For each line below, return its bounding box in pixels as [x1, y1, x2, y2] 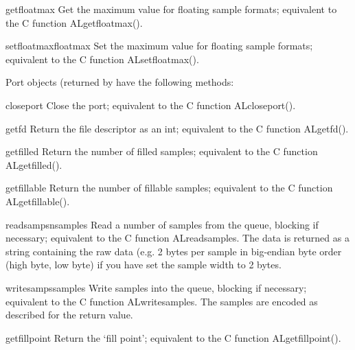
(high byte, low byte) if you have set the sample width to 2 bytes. [5, 257, 282, 272]
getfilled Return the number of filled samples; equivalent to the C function [5, 144, 318, 159]
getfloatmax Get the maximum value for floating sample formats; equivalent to [5, 2, 337, 16]
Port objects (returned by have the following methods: [5, 75, 234, 89]
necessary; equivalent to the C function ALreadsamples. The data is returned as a [5, 231, 350, 245]
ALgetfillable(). [5, 194, 70, 208]
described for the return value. [5, 307, 133, 322]
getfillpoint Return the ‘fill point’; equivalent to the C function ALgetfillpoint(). [5, 330, 341, 345]
